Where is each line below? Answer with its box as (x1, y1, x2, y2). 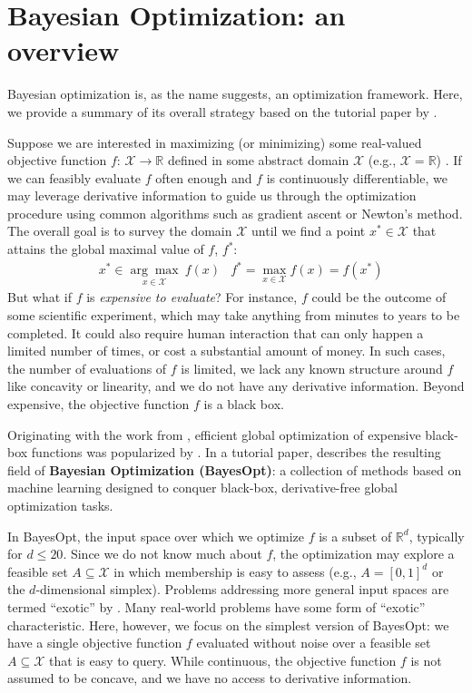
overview (7, 32, 120, 69)
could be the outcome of (311, 288, 447, 307)
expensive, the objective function (7, 394, 190, 413)
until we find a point (251, 221, 366, 240)
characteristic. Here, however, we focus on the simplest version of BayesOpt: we (7, 615, 449, 634)
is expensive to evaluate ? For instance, (86, 288, 298, 307)
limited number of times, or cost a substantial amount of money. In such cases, (7, 341, 446, 360)
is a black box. (203, 394, 284, 413)
